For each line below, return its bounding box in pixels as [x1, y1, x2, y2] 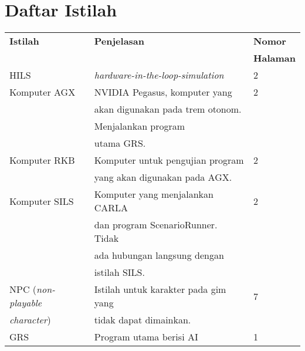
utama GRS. [94, 136, 146, 150]
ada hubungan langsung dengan [94, 248, 224, 262]
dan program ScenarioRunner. [94, 218, 218, 232]
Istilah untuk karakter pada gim [94, 282, 226, 296]
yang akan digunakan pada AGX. [94, 170, 232, 184]
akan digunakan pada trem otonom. [94, 102, 242, 116]
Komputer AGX [9, 85, 76, 99]
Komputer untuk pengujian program [94, 153, 244, 167]
